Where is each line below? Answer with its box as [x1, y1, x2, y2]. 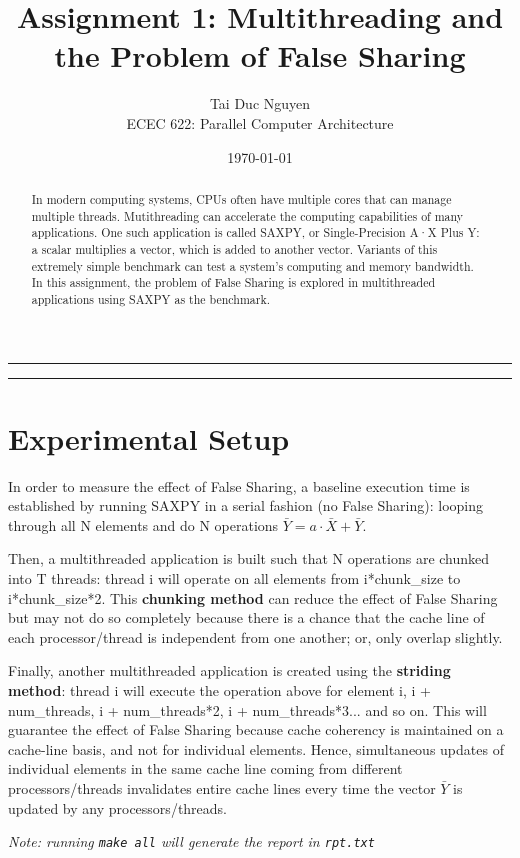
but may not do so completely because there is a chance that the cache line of [8, 607, 485, 628]
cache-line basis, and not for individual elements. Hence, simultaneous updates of [8, 738, 504, 759]
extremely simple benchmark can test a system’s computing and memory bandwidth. [31, 257, 474, 274]
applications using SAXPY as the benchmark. [31, 290, 271, 307]
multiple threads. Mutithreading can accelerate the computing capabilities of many [31, 207, 464, 224]
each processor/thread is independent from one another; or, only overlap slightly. [8, 626, 503, 647]
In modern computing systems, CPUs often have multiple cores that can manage [31, 190, 452, 207]
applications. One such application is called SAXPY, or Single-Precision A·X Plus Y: [31, 224, 480, 241]
